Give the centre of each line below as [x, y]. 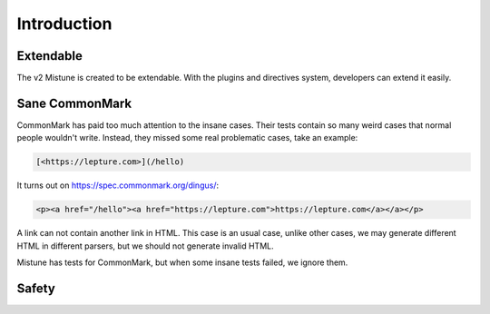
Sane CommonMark [74, 103]
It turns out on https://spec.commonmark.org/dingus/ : [118, 185]
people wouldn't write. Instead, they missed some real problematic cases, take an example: [187, 138]
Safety [36, 288]
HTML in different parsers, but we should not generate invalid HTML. [145, 246]
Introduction [64, 24]
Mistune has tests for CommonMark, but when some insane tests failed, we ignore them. [182, 262]
